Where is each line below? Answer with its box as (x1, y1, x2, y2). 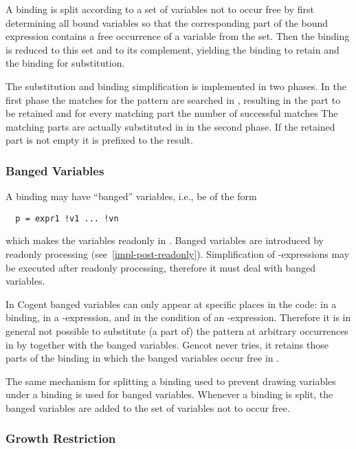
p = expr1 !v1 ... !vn (15, 213, 119, 223)
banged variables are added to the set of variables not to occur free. (5, 400, 290, 415)
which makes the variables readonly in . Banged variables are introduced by (5, 233, 324, 248)
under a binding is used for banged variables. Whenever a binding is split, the (5, 387, 333, 402)
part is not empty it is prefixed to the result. (5, 133, 193, 147)
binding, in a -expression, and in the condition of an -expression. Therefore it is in (5, 310, 351, 325)
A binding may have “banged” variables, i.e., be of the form (5, 189, 257, 204)
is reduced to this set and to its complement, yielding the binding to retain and (5, 42, 340, 56)
